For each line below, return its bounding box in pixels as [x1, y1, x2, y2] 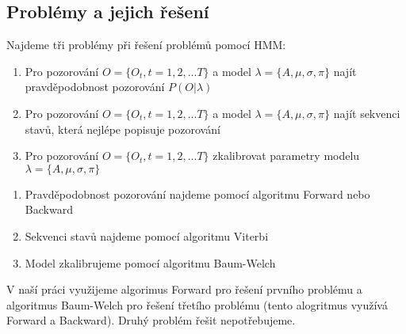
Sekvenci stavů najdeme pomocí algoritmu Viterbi [25, 227, 269, 244]
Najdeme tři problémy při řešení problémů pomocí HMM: [6, 36, 286, 53]
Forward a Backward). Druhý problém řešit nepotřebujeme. [6, 312, 296, 328]
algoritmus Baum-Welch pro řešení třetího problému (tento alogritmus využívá [6, 296, 388, 313]
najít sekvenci [333, 104, 400, 121]
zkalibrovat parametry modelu [213, 147, 360, 164]
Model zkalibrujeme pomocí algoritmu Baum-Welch [25, 254, 276, 271]
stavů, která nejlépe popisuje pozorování [25, 120, 220, 137]
